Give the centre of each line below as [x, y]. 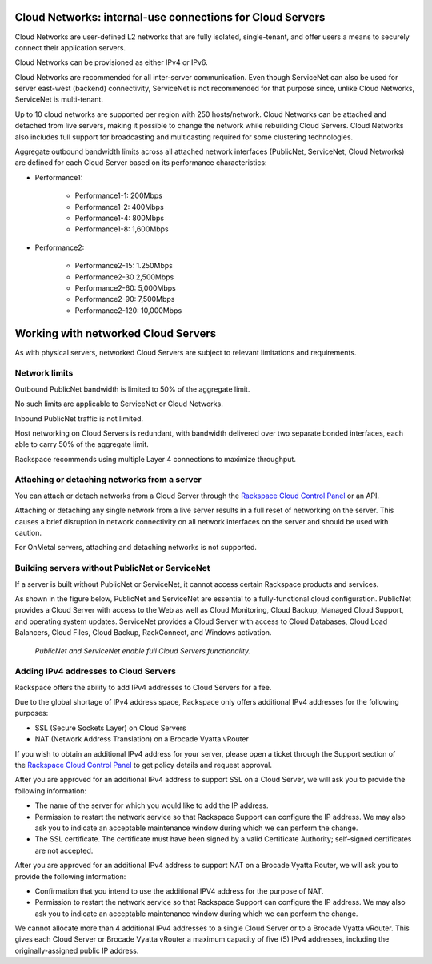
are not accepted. [64, 850]
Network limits [44, 373]
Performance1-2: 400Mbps [119, 207]
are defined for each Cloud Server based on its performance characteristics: [141, 163]
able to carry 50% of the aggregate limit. [82, 444]
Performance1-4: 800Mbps [119, 218]
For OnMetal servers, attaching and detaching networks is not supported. [136, 548]
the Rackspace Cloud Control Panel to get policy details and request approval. [143, 765]
